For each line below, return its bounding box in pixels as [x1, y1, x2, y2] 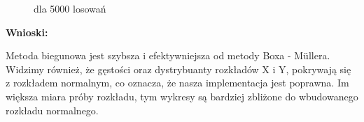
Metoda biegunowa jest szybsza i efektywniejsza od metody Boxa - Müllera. [6, 48, 330, 63]
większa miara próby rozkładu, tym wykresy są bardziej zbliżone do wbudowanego [6, 89, 358, 103]
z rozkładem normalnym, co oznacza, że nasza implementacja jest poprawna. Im [6, 75, 349, 90]
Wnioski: [6, 24, 48, 39]
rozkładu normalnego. [6, 102, 99, 117]
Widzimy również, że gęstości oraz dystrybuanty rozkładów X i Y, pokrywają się [6, 61, 351, 76]
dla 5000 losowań [34, 1, 106, 15]
